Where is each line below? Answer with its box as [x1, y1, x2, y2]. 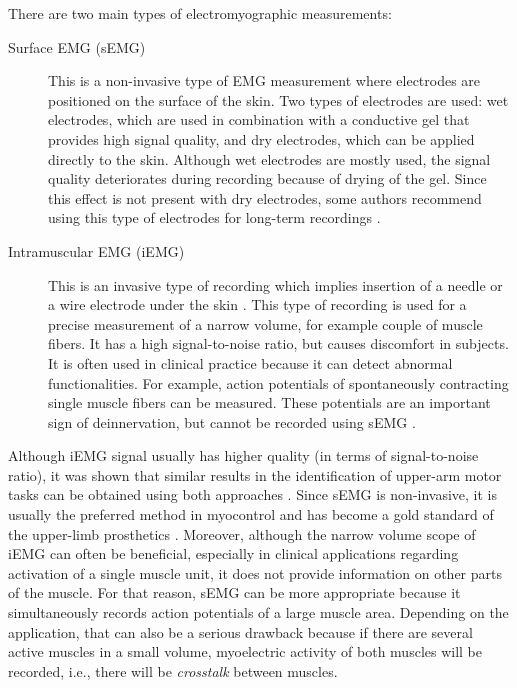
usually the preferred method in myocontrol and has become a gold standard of [8, 504, 494, 525]
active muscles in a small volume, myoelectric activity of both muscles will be [8, 641, 483, 662]
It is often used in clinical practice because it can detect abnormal [48, 352, 453, 373]
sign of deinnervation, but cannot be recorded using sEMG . [48, 411, 416, 432]
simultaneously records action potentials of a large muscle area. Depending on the [8, 602, 509, 623]
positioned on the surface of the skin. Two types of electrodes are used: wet [48, 89, 509, 110]
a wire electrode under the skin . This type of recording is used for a [48, 294, 467, 315]
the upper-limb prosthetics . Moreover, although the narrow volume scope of [8, 523, 476, 544]
